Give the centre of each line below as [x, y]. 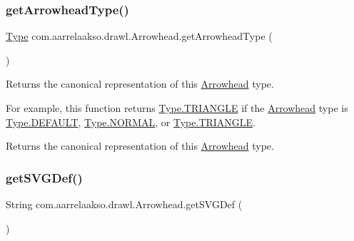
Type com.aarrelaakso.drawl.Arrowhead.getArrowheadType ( [139, 36]
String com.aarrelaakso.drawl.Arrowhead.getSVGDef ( [124, 204]
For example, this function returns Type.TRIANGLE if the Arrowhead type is [177, 108]
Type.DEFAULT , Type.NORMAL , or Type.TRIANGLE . [131, 122]
